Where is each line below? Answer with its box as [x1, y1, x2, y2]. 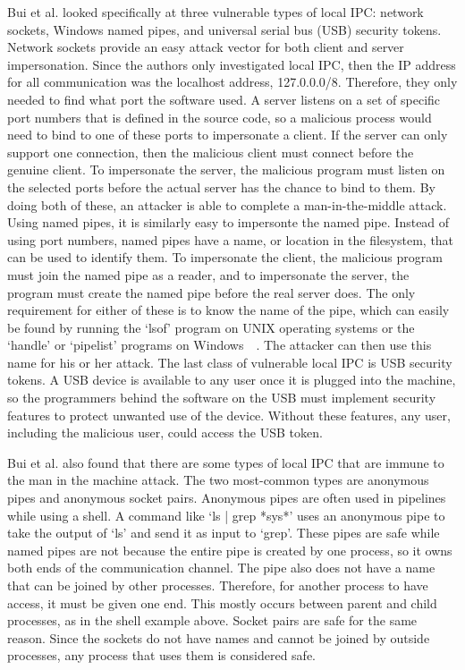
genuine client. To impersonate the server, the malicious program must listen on [7, 160, 445, 179]
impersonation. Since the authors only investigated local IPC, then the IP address [7, 55, 456, 73]
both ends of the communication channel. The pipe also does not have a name [7, 558, 435, 577]
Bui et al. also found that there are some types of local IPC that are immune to [7, 453, 444, 471]
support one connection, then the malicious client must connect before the [7, 142, 414, 161]
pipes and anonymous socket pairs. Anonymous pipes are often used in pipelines [7, 488, 446, 507]
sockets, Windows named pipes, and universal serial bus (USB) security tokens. [7, 20, 442, 38]
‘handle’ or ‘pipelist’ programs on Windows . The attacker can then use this [7, 335, 432, 354]
